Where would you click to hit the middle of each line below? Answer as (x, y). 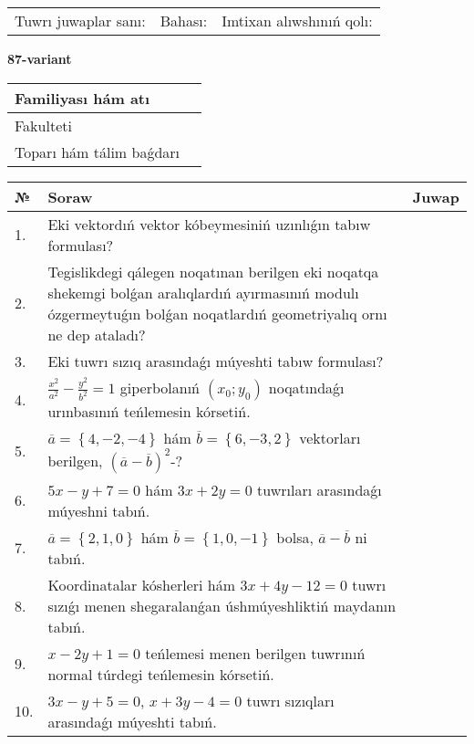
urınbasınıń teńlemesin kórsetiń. (149, 411)
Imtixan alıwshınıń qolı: (297, 21)
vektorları (330, 437)
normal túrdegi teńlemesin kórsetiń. (161, 674)
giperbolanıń (160, 387)
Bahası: (184, 21)
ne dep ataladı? (97, 334)
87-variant (40, 58)
